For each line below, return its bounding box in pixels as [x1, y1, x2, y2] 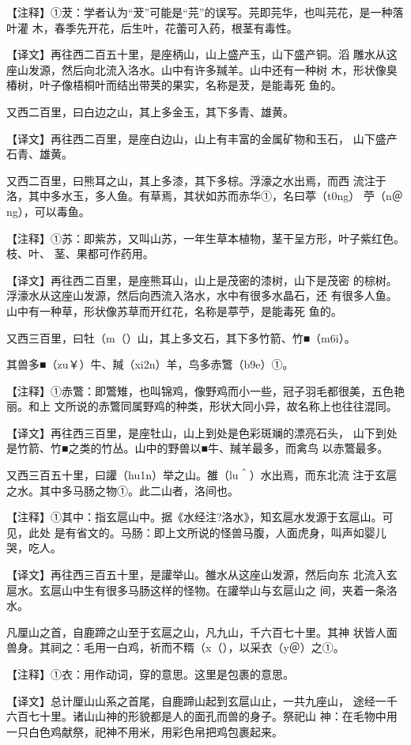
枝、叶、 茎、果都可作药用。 [6, 245, 154, 262]
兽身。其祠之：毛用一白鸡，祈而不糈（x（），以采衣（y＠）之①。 [6, 639, 345, 656]
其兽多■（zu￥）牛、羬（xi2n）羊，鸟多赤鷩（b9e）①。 [6, 356, 294, 372]
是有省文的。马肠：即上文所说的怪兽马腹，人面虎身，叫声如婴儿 [54, 524, 386, 540]
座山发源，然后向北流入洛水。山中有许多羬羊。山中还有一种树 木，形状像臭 [6, 61, 398, 78]
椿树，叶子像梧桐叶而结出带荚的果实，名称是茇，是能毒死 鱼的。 [6, 77, 342, 93]
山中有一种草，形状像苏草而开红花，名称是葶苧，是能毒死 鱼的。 [6, 302, 342, 319]
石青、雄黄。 [6, 146, 73, 162]
